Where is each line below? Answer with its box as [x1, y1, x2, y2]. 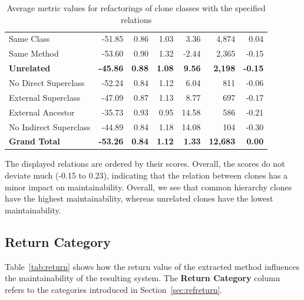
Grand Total [9, 135, 60, 147]
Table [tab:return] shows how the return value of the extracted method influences [5, 260, 300, 272]
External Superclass [9, 91, 81, 103]
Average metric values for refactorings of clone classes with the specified [6, 2, 266, 14]
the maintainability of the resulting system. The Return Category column [5, 272, 280, 284]
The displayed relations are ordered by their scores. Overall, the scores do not [5, 157, 285, 170]
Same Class [9, 32, 50, 45]
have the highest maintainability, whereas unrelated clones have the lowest [5, 192, 273, 205]
